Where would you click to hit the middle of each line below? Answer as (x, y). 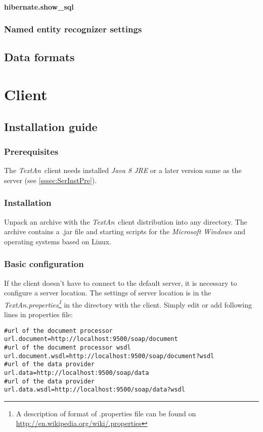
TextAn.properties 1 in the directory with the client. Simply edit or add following (128, 304)
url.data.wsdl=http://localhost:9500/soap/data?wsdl (95, 390)
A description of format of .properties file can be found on (106, 413)
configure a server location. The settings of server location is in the (108, 293)
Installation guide (51, 126)
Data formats (39, 57)
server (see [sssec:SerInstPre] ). (51, 180)
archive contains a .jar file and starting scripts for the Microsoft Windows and (125, 231)
